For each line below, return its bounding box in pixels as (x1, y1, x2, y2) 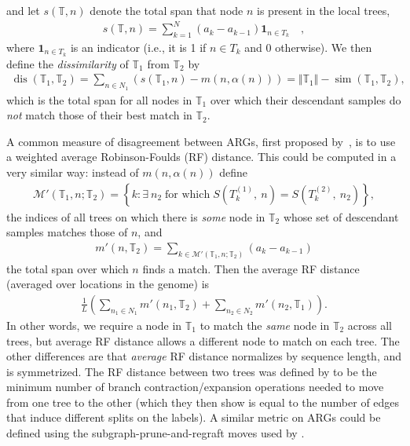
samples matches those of (6, 224, 128, 240)
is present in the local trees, (257, 2, 390, 18)
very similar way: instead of (6, 163, 139, 180)
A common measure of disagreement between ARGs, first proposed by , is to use (6, 133, 396, 149)
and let (6, 2, 40, 18)
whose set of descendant (283, 208, 399, 225)
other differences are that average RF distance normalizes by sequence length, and (6, 348, 402, 364)
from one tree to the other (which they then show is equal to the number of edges (6, 393, 400, 410)
